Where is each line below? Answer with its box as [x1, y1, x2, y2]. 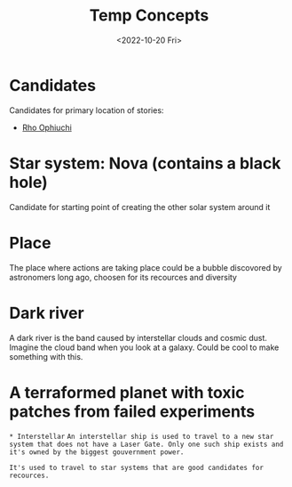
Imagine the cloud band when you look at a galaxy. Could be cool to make [9, 342, 280, 353]
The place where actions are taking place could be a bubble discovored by [9, 262, 282, 272]
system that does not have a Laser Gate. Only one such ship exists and [9, 440, 284, 450]
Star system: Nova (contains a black [9, 153, 281, 174]
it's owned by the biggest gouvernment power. [9, 448, 185, 457]
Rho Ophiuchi [21, 122, 73, 133]
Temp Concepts [89, 5, 209, 26]
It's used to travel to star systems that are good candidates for [9, 464, 264, 473]
